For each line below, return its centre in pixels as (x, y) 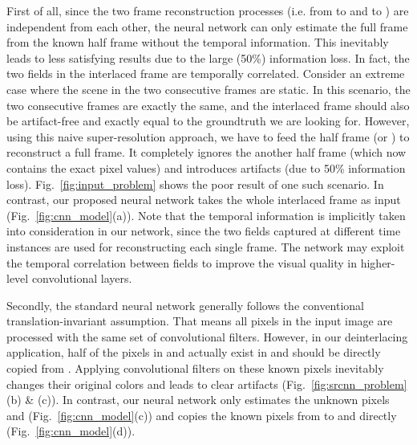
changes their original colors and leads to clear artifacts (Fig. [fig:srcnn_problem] (207, 384)
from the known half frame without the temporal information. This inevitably (198, 42)
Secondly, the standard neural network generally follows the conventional (186, 305)
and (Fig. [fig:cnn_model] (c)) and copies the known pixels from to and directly (202, 415)
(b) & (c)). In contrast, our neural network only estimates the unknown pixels (198, 400)
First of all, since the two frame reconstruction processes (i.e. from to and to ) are (208, 10)
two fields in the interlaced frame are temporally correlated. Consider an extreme (206, 73)
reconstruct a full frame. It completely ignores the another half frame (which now (206, 152)
